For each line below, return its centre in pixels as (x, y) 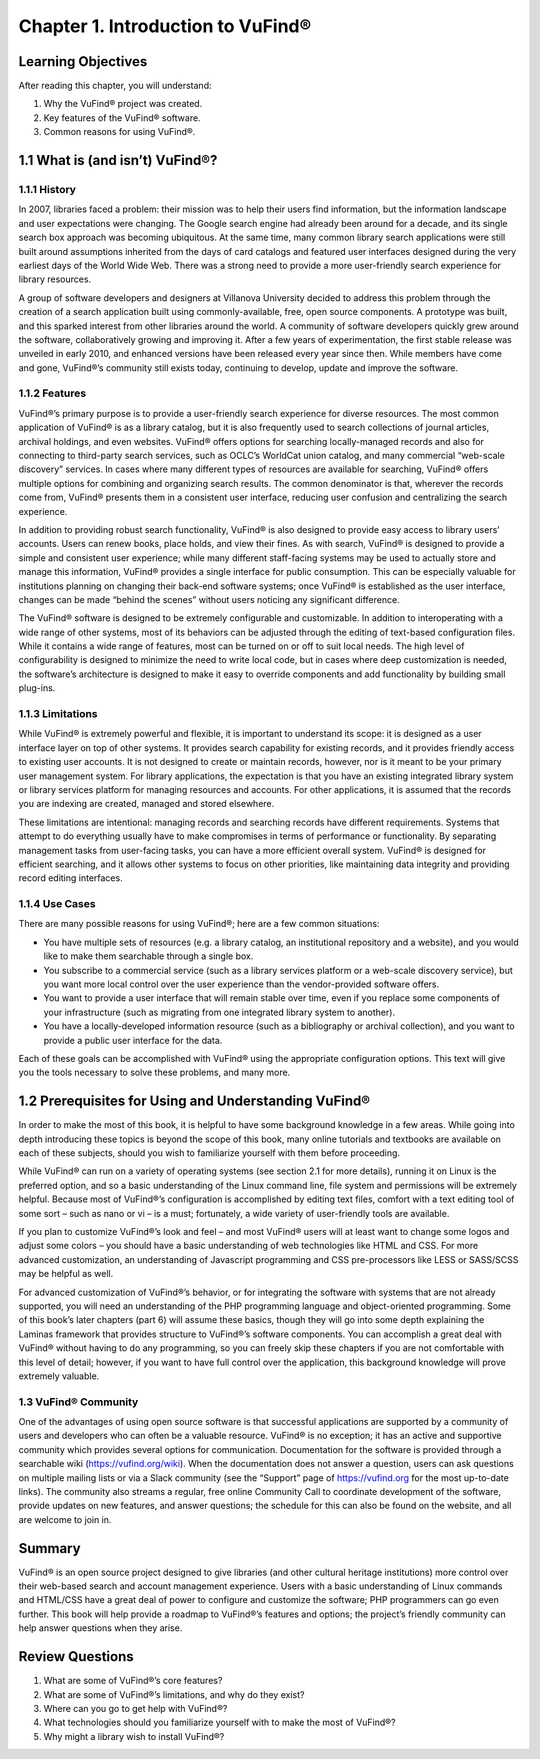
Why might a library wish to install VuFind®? (134, 1736)
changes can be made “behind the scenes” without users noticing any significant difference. (209, 599)
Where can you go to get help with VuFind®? (135, 1708)
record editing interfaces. (71, 878)
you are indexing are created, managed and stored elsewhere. (146, 804)
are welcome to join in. (65, 1519)
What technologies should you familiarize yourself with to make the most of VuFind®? (219, 1722)
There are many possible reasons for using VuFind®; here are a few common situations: (199, 924)
